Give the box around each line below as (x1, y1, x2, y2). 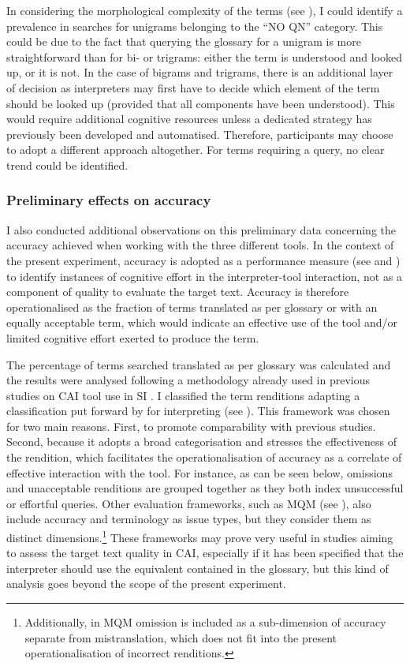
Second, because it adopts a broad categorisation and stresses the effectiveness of (6, 433, 397, 450)
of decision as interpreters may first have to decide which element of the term (6, 79, 380, 95)
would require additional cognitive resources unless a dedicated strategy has (6, 110, 372, 127)
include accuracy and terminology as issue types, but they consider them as (6, 511, 371, 527)
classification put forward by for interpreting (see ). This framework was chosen (6, 402, 390, 419)
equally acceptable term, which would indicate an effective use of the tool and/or (6, 314, 397, 331)
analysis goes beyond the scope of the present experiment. (6, 575, 286, 592)
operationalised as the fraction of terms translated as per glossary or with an (6, 298, 378, 315)
